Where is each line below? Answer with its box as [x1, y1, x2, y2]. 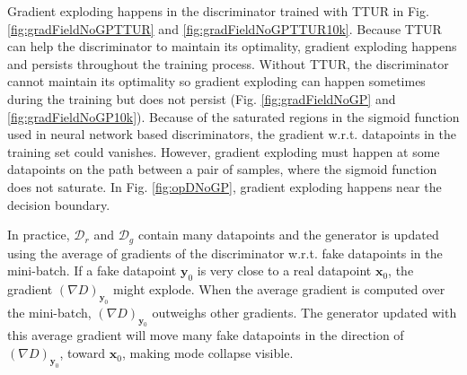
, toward [59, 344, 106, 362]
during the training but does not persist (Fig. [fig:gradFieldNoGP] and [7, 89, 396, 108]
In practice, [7, 225, 70, 244]
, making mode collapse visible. [121, 344, 294, 362]
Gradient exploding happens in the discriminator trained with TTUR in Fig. [7, 2, 429, 20]
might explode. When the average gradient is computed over [113, 279, 445, 298]
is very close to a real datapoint [197, 261, 372, 280]
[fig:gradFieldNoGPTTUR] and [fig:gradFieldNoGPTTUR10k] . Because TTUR [7, 19, 442, 38]
